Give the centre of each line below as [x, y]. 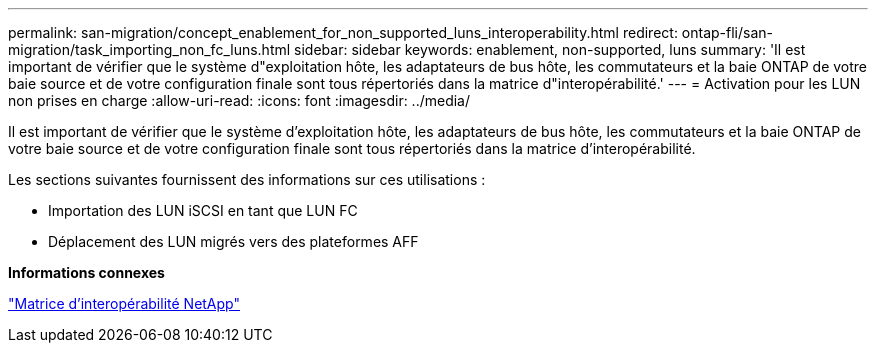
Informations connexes [86, 272]
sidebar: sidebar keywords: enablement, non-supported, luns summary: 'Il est [550, 49]
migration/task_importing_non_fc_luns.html [149, 49]
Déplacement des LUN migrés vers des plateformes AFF [233, 241]
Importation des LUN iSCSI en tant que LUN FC [203, 210]
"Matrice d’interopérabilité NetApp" [124, 303]
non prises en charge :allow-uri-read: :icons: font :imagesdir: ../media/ [239, 100]
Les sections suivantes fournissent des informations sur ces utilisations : [247, 179]
